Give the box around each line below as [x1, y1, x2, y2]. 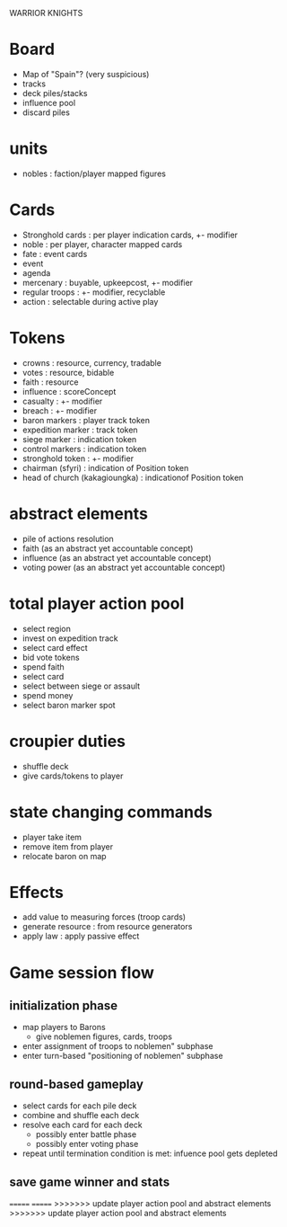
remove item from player [22, 840, 114, 852]
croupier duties [9, 731, 126, 751]
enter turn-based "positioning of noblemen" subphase [22, 1051, 223, 1062]
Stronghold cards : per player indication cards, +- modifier [22, 229, 239, 240]
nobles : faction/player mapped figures [22, 168, 166, 179]
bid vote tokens [22, 652, 80, 662]
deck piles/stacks [22, 87, 88, 98]
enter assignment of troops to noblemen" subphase [22, 1041, 213, 1052]
